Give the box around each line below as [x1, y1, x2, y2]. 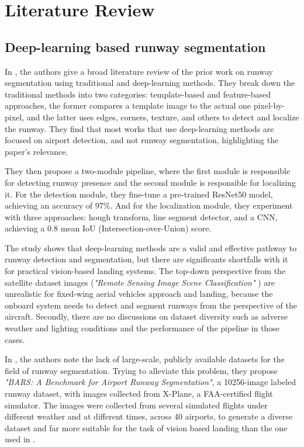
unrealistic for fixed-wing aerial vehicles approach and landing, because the [5, 287, 273, 300]
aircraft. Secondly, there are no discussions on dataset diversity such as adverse [5, 310, 288, 323]
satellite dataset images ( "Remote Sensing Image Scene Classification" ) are [5, 276, 275, 288]
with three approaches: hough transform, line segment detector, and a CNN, [5, 210, 278, 223]
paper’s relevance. [5, 145, 68, 157]
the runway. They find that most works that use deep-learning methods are [5, 122, 274, 134]
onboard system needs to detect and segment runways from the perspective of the [5, 299, 297, 311]
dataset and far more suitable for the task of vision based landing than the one [5, 421, 288, 434]
